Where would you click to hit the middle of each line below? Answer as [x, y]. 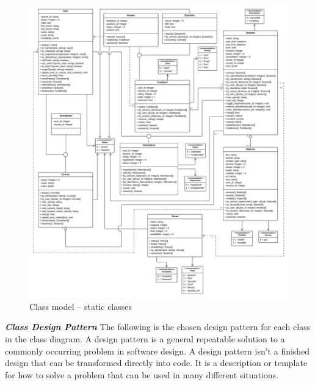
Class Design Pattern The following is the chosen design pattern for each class [158, 327]
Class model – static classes [81, 306]
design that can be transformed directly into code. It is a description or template [156, 363]
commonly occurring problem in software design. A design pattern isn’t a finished [157, 351]
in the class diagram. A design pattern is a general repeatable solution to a [145, 339]
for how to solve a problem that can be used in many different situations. [142, 374]
